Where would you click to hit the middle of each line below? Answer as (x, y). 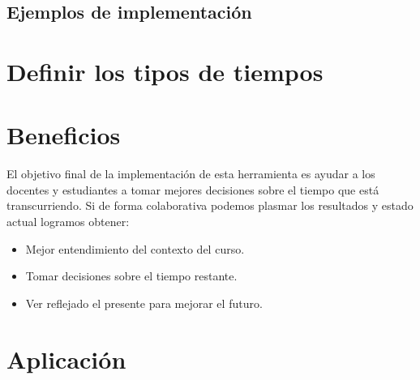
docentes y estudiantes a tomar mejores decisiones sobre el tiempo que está (193, 189)
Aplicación (66, 359)
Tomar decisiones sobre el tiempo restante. (131, 276)
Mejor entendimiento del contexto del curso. (135, 248)
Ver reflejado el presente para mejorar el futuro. (144, 303)
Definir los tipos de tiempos (165, 71)
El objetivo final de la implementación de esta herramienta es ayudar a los (191, 174)
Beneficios (64, 135)
